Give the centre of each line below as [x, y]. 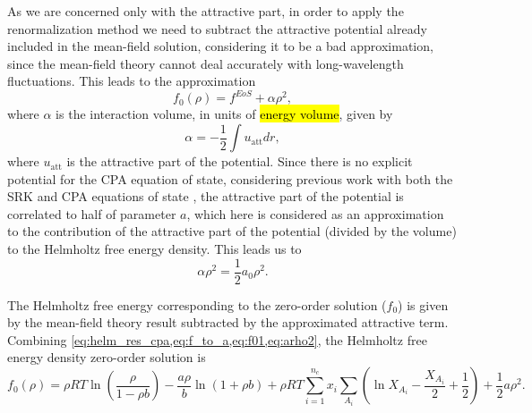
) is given [423, 304]
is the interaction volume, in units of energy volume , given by [224, 114]
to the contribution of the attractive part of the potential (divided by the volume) [232, 231]
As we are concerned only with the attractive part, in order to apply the [206, 11]
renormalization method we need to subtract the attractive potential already [217, 28]
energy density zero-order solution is [107, 357]
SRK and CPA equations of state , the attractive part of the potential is [206, 196]
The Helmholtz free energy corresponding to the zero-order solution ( [197, 304]
